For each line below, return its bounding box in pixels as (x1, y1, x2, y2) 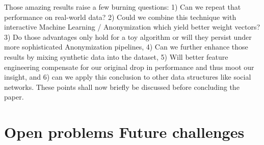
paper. (4, 91, 24, 102)
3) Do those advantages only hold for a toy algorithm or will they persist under (4, 31, 252, 42)
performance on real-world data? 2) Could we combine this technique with (4, 11, 236, 22)
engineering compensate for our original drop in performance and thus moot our (4, 61, 254, 72)
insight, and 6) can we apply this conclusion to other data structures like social (4, 71, 251, 82)
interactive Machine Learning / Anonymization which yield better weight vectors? (4, 21, 260, 32)
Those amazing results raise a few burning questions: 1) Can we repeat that (4, 2, 241, 12)
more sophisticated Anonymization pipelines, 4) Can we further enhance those (4, 41, 248, 52)
